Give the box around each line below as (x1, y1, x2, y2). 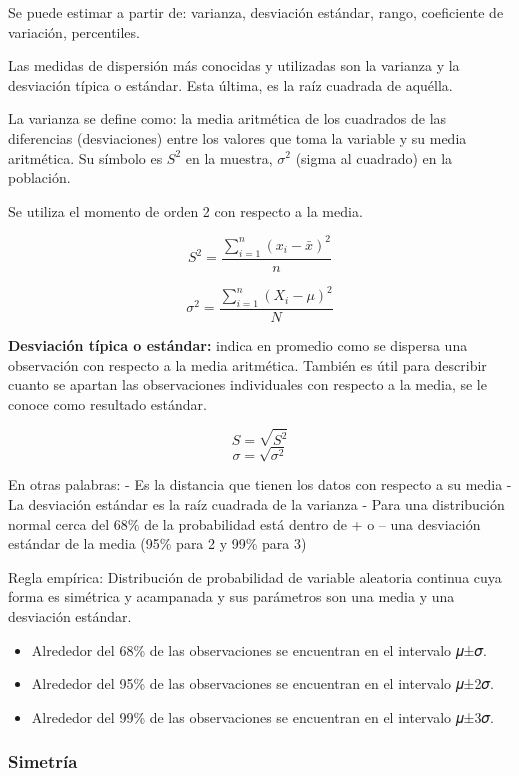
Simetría (8, 749, 78, 774)
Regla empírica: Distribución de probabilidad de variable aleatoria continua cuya (8, 566, 502, 587)
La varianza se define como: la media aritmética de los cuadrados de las (8, 108, 447, 129)
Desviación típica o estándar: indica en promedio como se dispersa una (8, 335, 468, 355)
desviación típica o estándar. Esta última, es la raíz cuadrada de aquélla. (8, 74, 453, 95)
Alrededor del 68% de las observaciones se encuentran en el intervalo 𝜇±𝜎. (31, 639, 487, 660)
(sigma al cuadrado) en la (295, 147, 453, 168)
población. (8, 167, 71, 188)
